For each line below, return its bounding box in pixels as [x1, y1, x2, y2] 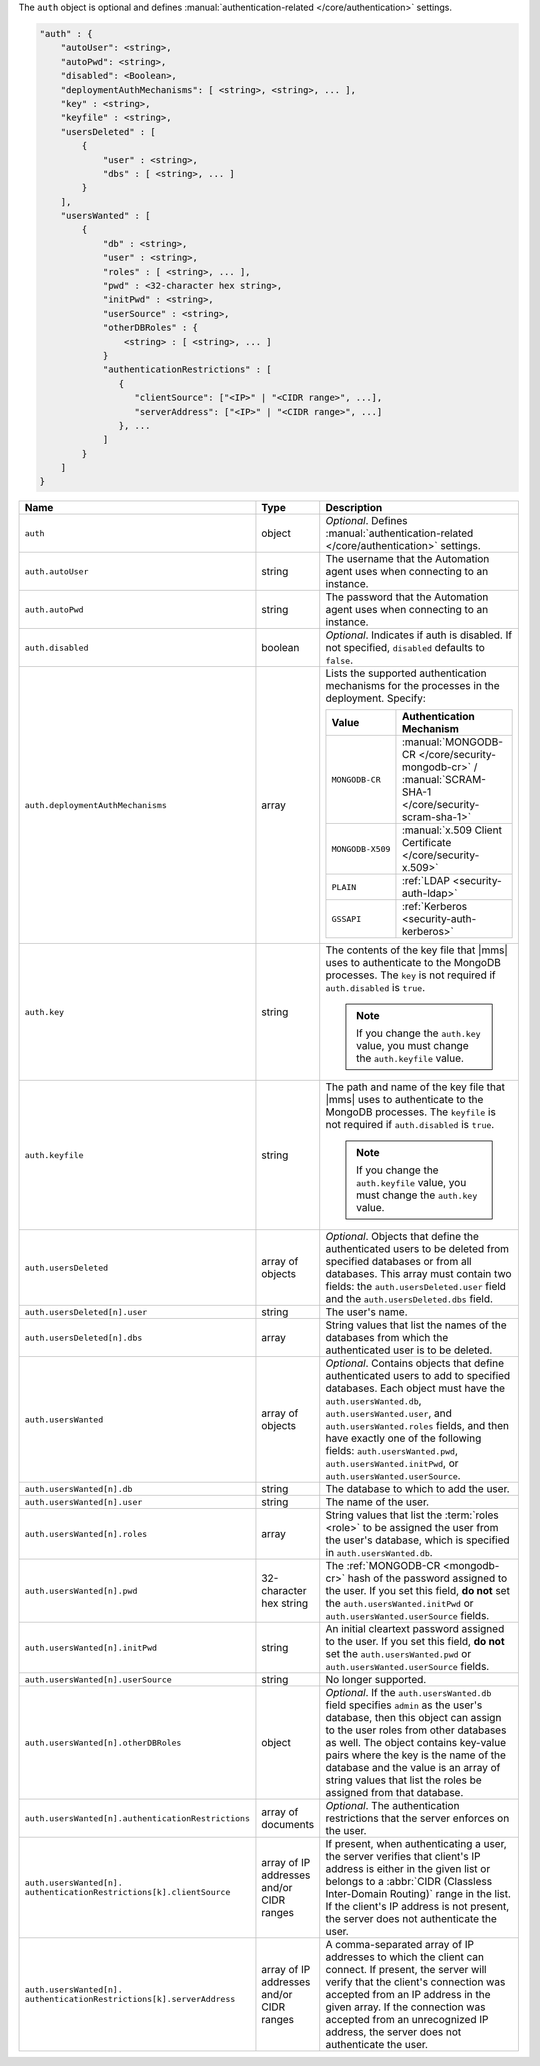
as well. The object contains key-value [325, 1736, 507, 1750]
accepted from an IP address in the [325, 1988, 491, 2002]
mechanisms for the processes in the [325, 679, 500, 693]
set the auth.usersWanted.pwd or [325, 1647, 472, 1661]
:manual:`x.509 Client [401, 823, 502, 837]
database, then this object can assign [325, 1711, 502, 1725]
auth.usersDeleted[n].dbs [24, 1332, 143, 1343]
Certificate [401, 836, 452, 850]
